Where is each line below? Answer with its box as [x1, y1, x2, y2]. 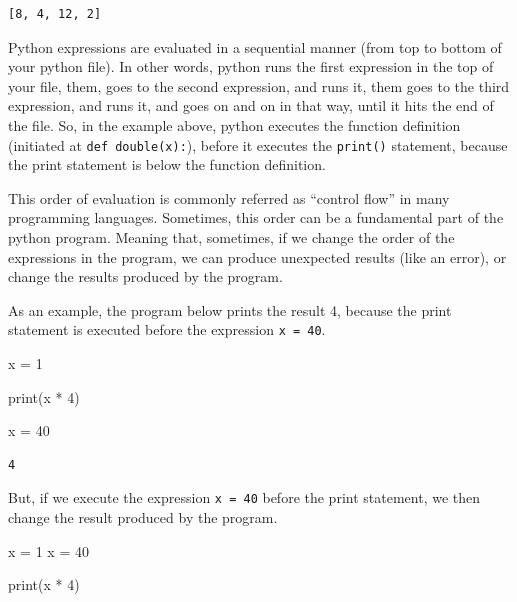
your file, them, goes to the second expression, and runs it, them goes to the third [8, 75, 510, 96]
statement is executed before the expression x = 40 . [8, 319, 326, 340]
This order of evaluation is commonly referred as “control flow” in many [8, 187, 450, 208]
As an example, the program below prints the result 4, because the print [8, 299, 452, 320]
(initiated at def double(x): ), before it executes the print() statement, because [8, 134, 508, 155]
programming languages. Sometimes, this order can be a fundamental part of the [8, 207, 504, 228]
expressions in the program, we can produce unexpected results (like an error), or [8, 246, 507, 267]
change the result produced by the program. [8, 507, 278, 528]
